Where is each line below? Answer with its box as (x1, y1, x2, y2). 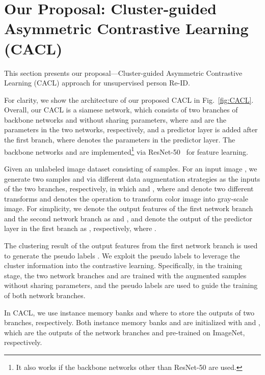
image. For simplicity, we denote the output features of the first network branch (4, 203, 253, 214)
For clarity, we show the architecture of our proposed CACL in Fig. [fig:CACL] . (4, 94, 254, 105)
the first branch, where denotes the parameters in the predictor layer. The (4, 134, 235, 145)
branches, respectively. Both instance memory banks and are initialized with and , (4, 317, 260, 328)
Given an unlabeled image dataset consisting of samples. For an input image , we (4, 163, 257, 174)
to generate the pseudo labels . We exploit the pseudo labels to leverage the (4, 250, 240, 261)
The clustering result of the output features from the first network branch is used (4, 240, 258, 251)
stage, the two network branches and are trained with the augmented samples (4, 270, 247, 280)
